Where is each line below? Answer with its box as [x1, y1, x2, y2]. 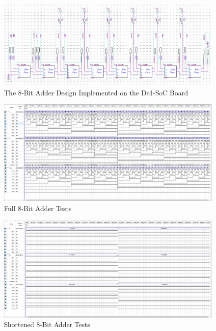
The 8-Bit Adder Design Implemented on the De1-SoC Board [4, 87, 189, 97]
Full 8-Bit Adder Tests [4, 203, 72, 213]
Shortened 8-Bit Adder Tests [4, 319, 90, 330]
